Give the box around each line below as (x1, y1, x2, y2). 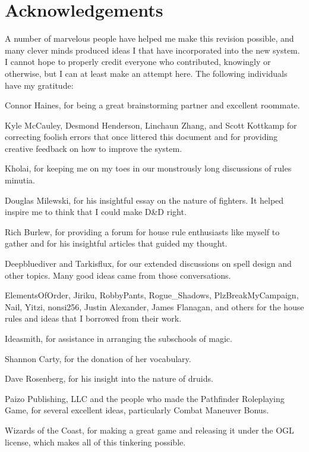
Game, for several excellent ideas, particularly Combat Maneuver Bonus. (5, 404, 269, 416)
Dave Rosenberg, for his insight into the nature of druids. (5, 372, 213, 385)
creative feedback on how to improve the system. (5, 142, 182, 154)
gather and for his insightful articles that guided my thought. (5, 237, 228, 250)
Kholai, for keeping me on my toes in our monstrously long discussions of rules (5, 162, 292, 174)
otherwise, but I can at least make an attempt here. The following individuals (5, 67, 288, 79)
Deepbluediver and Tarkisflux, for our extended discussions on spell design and (5, 257, 292, 270)
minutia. (5, 174, 35, 186)
